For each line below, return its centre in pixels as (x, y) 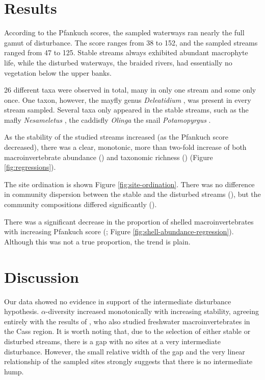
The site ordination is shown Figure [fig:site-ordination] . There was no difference (129, 184)
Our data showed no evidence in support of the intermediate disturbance (118, 301)
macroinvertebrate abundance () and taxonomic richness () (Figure (109, 157)
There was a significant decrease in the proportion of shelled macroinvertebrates (129, 221)
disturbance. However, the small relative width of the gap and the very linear (125, 351)
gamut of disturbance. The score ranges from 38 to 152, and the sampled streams (131, 42)
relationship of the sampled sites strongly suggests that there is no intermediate (128, 361)
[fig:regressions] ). (30, 167)
